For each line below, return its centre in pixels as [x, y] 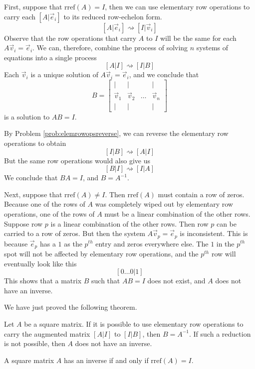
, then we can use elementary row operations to [177, 6]
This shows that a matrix [43, 281]
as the [73, 243]
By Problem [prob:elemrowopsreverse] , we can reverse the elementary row [116, 133]
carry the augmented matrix [47, 333]
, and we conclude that [164, 74]
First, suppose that [33, 6]
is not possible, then [35, 343]
